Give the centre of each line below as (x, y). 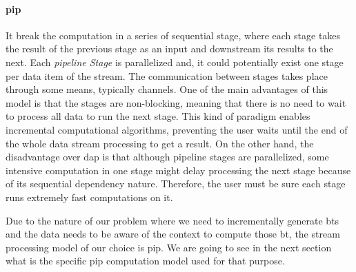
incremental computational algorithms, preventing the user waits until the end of (177, 129)
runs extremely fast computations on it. (89, 197)
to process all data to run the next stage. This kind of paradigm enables (158, 116)
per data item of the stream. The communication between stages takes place (167, 75)
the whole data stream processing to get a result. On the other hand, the (160, 143)
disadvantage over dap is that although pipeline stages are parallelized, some (167, 157)
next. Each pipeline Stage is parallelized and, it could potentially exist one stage (175, 62)
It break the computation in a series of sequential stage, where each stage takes (173, 35)
